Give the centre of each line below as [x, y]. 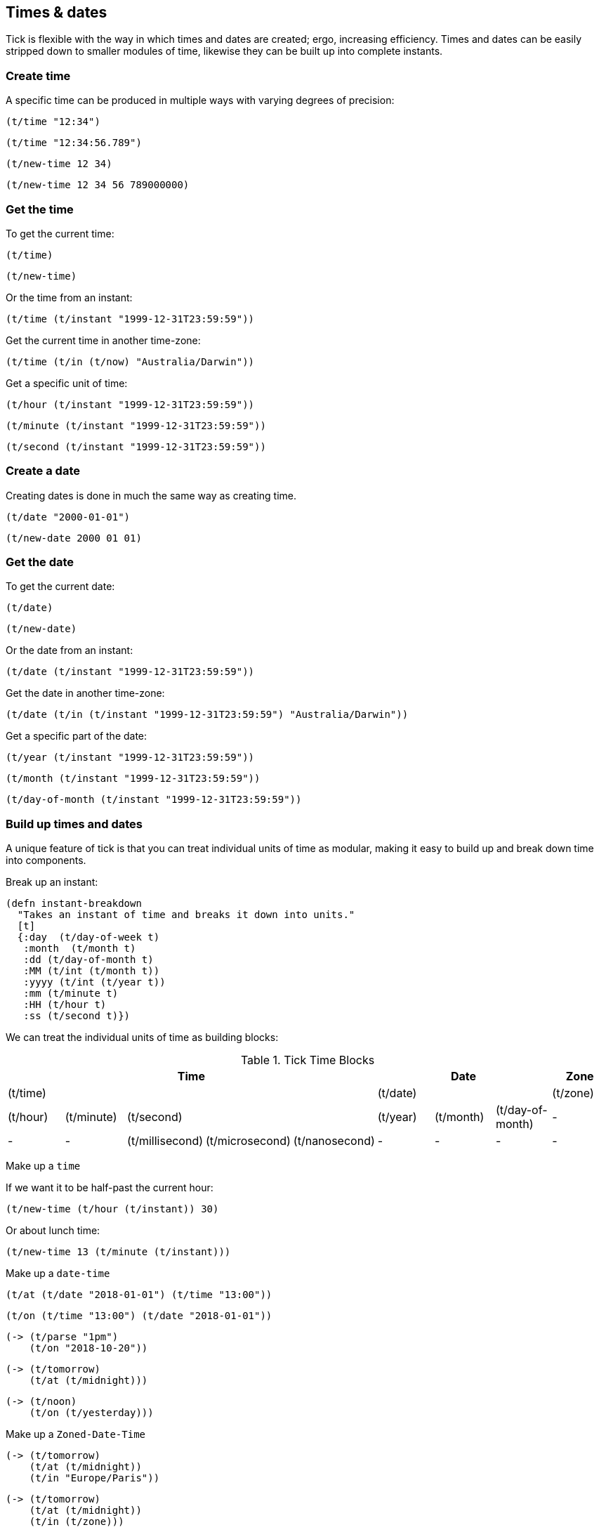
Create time [38, 76]
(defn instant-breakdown [74, 904]
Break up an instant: [52, 882]
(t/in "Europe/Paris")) [94, 1478]
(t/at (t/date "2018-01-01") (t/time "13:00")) [139, 1295]
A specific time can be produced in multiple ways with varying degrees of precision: [200, 100]
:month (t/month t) [80, 949]
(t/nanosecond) [334, 1141]
